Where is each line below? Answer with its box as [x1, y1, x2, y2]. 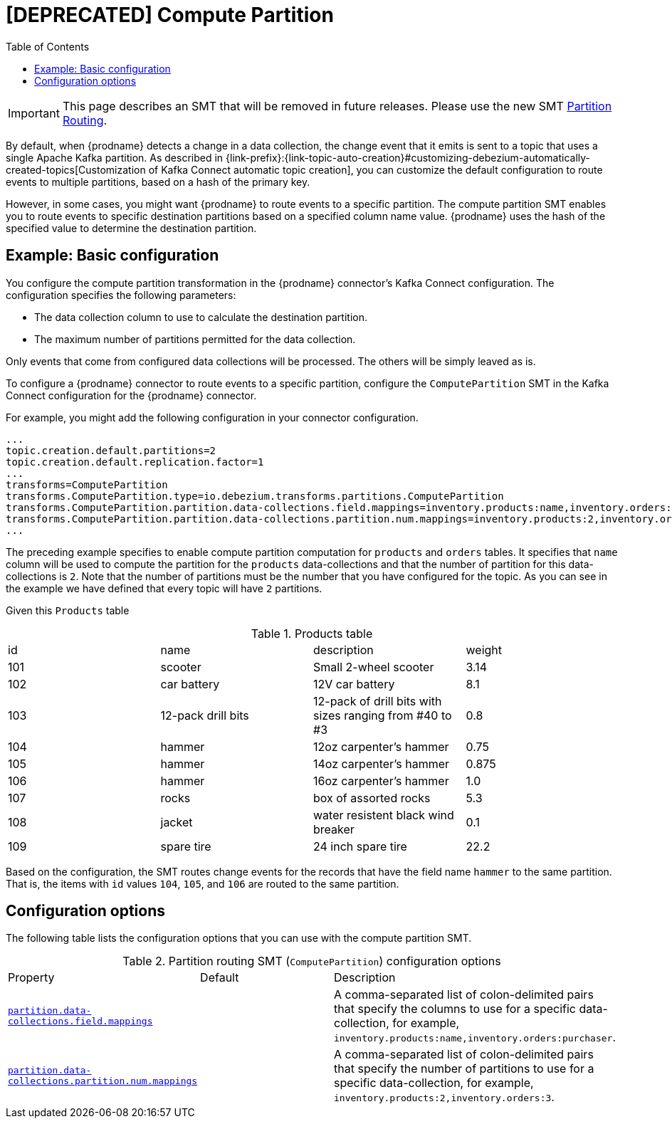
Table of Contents [6, 40, 90, 53]
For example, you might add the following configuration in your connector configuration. [6, 411, 419, 424]
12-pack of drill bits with [313, 693, 442, 708]
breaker [313, 821, 355, 836]
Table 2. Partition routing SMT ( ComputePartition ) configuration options [122, 954, 501, 969]
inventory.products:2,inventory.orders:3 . [334, 1090, 555, 1105]
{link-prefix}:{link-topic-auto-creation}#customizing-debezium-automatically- [226, 151, 590, 164]
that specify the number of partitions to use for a [334, 1061, 594, 1076]
